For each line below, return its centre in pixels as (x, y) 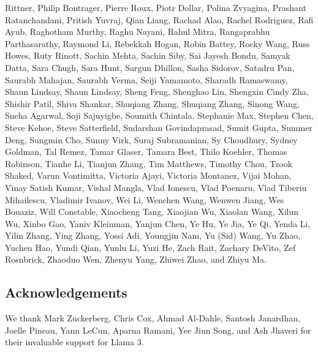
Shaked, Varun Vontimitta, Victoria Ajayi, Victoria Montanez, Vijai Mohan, (148, 175)
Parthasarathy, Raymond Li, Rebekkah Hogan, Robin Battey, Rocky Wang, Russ (157, 43)
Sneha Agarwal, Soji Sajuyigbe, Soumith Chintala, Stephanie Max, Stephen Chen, (159, 115)
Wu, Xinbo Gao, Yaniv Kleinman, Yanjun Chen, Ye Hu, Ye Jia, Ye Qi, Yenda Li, (158, 223)
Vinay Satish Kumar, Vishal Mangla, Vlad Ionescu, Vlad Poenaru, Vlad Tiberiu (156, 187)
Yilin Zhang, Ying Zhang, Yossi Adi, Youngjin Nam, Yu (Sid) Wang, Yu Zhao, (153, 235)
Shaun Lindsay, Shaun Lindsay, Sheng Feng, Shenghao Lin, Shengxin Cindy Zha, (157, 92)
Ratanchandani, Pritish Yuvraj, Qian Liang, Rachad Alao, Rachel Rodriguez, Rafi (159, 19)
